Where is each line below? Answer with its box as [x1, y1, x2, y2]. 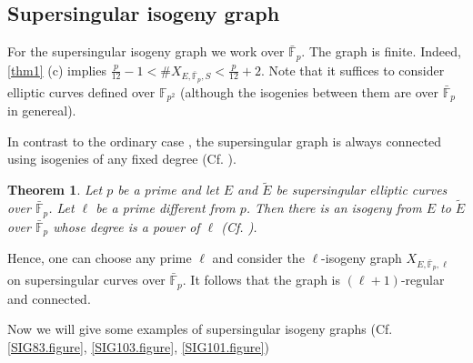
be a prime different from [96, 198, 236, 217]
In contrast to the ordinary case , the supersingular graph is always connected [7, 131, 442, 150]
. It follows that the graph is [182, 270, 341, 289]
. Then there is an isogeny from [246, 198, 422, 217]
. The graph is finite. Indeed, [301, 42, 461, 61]
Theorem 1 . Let [7, 180, 103, 199]
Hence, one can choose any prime [7, 247, 192, 267]
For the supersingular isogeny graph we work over [7, 42, 285, 61]
